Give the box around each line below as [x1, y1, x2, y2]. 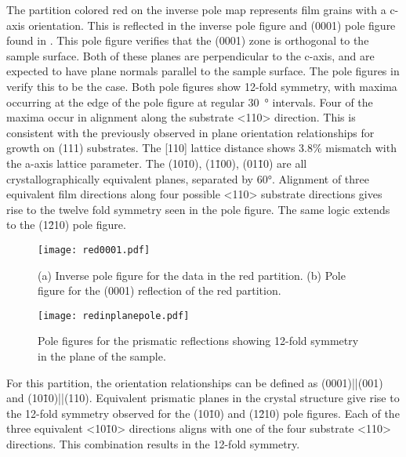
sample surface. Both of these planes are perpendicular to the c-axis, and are [6, 47, 375, 63]
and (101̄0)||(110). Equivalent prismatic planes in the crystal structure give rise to [6, 390, 400, 406]
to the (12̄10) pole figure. [6, 216, 126, 233]
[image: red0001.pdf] [38, 244, 150, 256]
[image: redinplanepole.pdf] [38, 310, 190, 321]
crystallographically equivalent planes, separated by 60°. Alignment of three [6, 170, 369, 187]
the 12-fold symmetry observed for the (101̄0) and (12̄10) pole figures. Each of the [6, 404, 400, 421]
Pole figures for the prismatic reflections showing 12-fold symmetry [38, 332, 359, 349]
